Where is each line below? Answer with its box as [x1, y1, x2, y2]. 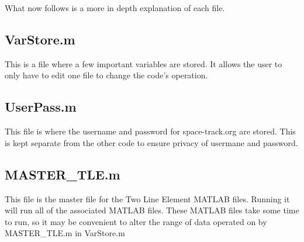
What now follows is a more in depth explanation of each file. [5, 2, 225, 13]
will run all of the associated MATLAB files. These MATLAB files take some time [5, 204, 299, 216]
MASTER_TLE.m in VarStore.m [5, 227, 125, 239]
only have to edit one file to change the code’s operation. [5, 69, 208, 81]
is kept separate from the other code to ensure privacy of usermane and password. [5, 136, 298, 148]
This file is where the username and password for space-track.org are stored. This [5, 125, 296, 137]
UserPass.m [5, 98, 77, 116]
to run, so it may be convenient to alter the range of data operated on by [5, 215, 267, 227]
